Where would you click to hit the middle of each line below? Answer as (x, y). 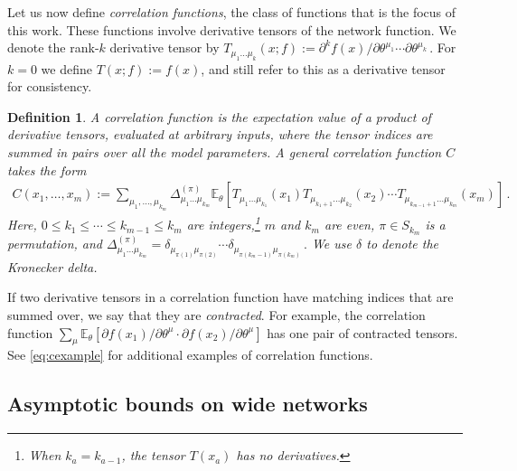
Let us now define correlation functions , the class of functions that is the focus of (232, 12)
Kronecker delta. (52, 266)
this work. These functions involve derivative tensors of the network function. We (232, 29)
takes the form (47, 170)
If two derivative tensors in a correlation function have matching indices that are (230, 297)
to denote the (403, 244)
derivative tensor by (164, 47)
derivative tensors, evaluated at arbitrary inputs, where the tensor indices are (220, 134)
